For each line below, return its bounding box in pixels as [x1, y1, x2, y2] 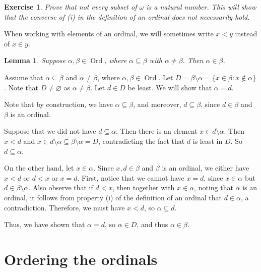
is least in [192, 135, 223, 146]
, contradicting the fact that [98, 135, 185, 146]
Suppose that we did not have [4, 126, 96, 136]
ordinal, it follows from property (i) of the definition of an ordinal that [4, 192, 222, 202]
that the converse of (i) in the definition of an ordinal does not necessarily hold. [4, 11, 250, 22]
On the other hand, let [4, 162, 74, 173]
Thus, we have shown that [4, 219, 85, 230]
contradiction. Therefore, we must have [4, 202, 125, 212]
